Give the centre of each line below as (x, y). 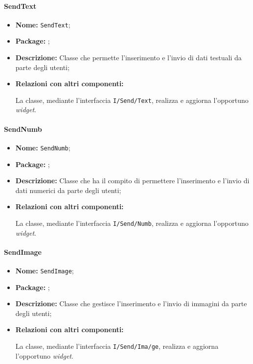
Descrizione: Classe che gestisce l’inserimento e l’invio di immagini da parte (131, 303)
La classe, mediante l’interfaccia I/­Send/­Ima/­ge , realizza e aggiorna (117, 346)
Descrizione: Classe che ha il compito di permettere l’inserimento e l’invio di (132, 181)
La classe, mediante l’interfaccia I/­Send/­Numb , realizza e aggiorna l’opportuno (132, 223)
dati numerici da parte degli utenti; (68, 190)
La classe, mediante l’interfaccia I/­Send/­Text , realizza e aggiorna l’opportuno (132, 100)
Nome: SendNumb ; (43, 147)
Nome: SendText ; (43, 24)
